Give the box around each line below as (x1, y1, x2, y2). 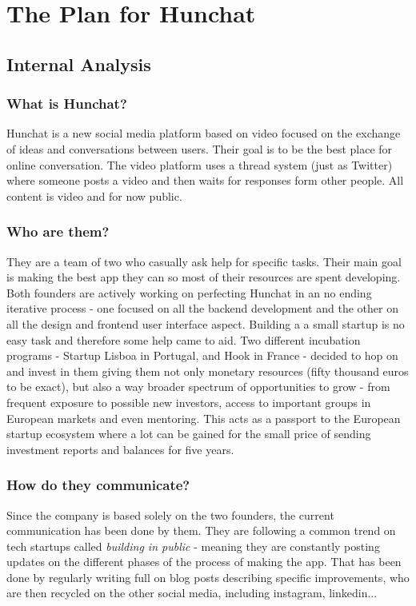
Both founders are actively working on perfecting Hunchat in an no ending (6, 284, 372, 301)
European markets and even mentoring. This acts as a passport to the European (6, 409, 401, 426)
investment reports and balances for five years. (6, 441, 234, 457)
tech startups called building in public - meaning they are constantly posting (6, 537, 380, 554)
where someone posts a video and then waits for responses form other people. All (6, 172, 404, 189)
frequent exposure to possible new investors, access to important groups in (6, 393, 371, 410)
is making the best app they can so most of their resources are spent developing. (6, 269, 401, 285)
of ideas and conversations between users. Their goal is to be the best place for (6, 140, 393, 157)
